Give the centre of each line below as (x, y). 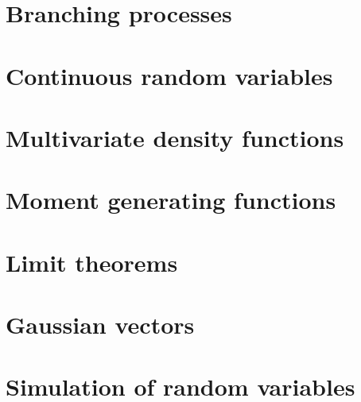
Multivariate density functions (175, 137)
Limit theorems (92, 262)
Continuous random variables (169, 75)
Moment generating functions (171, 200)
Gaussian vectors (100, 325)
